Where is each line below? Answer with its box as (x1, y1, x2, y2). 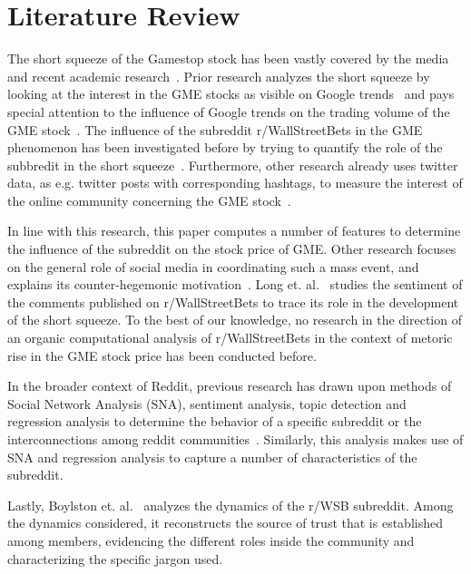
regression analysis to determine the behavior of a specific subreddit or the (7, 412, 422, 431)
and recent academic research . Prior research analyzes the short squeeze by (7, 66, 430, 85)
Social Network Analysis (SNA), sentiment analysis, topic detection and (7, 394, 407, 413)
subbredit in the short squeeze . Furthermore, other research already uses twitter (7, 155, 458, 174)
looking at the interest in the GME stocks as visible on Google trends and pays (7, 84, 455, 103)
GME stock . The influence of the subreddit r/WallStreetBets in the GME (7, 120, 423, 139)
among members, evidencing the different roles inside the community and (7, 530, 415, 550)
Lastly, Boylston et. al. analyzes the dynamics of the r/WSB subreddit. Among (7, 495, 454, 514)
